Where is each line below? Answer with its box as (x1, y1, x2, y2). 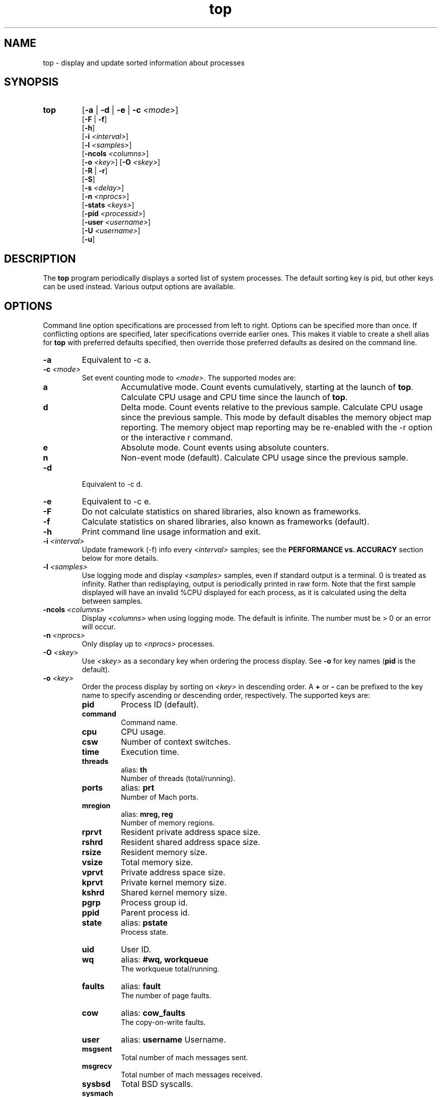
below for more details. (82, 554, 159, 563)
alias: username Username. (121, 1035, 226, 1045)
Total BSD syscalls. (121, 1079, 193, 1089)
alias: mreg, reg (121, 810, 173, 819)
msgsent (82, 1045, 112, 1054)
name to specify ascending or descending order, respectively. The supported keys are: (82, 691, 370, 700)
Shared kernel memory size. (121, 887, 228, 898)
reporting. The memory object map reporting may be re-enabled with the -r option (121, 422, 432, 433)
